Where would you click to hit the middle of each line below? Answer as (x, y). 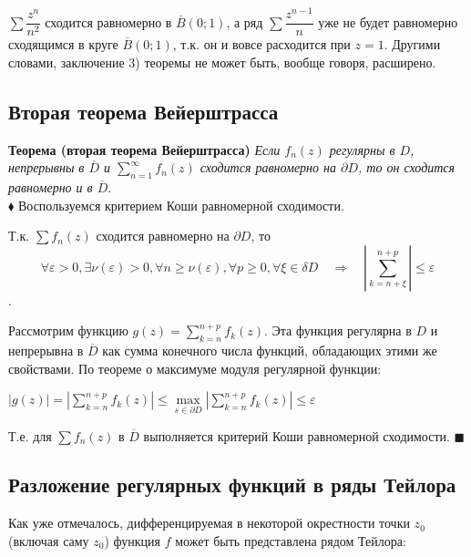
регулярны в (362, 149)
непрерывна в (46, 351)
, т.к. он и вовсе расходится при (261, 44)
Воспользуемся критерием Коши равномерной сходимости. (181, 205)
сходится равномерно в (108, 21)
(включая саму (49, 540)
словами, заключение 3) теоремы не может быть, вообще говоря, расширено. (222, 62)
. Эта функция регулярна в (338, 330)
